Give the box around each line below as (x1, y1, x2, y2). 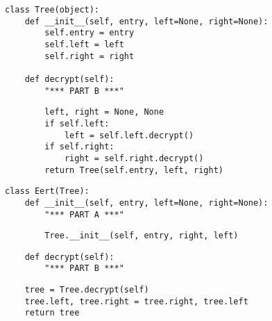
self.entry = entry (44, 28, 135, 38)
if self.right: (44, 142, 114, 152)
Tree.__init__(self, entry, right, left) (44, 231, 239, 241)
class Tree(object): (5, 5, 100, 15)
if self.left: (44, 118, 110, 129)
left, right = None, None (44, 107, 164, 117)
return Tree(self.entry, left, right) (44, 165, 223, 175)
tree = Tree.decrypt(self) (24, 285, 149, 295)
